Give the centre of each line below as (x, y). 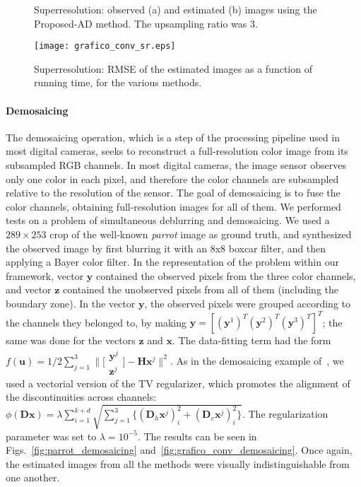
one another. (33, 477)
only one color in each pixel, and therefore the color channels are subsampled (172, 178)
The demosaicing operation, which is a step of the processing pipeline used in (173, 137)
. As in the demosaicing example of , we (257, 360)
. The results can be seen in (197, 436)
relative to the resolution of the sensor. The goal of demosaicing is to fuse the (173, 193)
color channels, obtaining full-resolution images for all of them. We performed (173, 206)
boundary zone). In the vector (71, 303)
